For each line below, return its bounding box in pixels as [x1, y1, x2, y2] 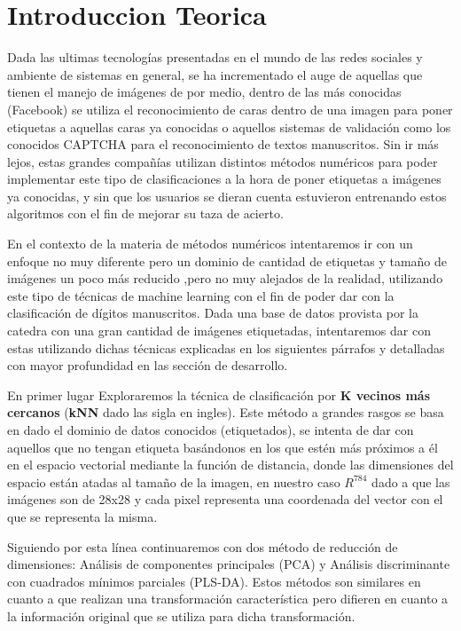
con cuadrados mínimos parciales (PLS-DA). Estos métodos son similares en [7, 572, 421, 590]
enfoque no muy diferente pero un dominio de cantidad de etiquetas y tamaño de [7, 251, 448, 270]
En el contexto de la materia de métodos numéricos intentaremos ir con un [7, 234, 413, 253]
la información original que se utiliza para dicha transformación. [7, 606, 356, 625]
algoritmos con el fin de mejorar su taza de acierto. [7, 204, 284, 223]
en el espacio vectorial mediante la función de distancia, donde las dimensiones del [7, 455, 454, 474]
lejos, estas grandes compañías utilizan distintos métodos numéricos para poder [7, 152, 438, 170]
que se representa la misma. [7, 507, 158, 525]
